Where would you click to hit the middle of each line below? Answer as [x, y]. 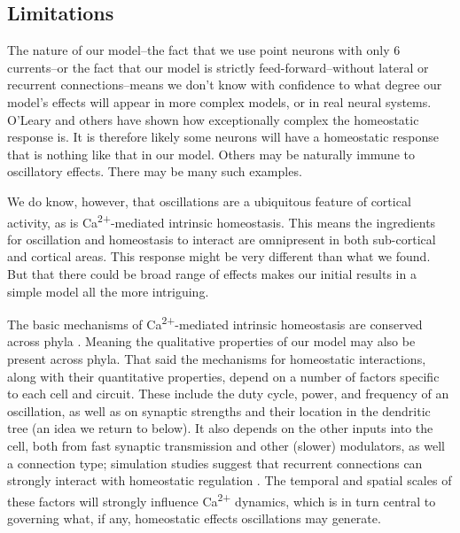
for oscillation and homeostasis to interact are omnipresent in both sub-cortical [222, 239]
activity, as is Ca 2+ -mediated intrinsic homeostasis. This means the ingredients [222, 220]
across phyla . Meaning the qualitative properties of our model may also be [211, 341]
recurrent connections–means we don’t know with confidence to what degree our [225, 85]
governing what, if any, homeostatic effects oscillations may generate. [194, 518]
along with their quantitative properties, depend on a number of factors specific [223, 376]
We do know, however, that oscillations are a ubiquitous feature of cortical [209, 201]
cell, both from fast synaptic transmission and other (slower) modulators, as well [226, 445]
